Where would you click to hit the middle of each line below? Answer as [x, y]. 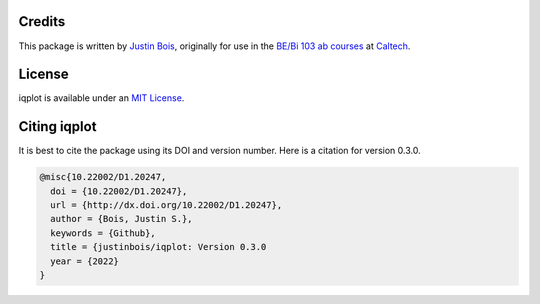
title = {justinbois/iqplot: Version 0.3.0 [158, 247]
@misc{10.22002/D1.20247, [103, 177]
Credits [42, 21]
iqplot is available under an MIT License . [101, 98]
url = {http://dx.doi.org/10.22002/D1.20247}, [166, 205]
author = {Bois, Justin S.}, [122, 219]
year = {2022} [85, 261]
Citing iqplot [57, 126]
